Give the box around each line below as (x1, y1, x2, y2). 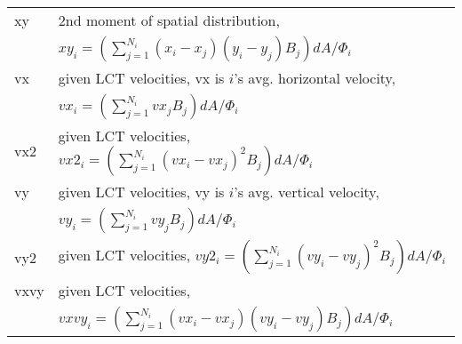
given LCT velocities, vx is (58, 68, 225, 88)
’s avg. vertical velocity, (234, 181, 379, 202)
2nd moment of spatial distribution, (58, 10, 280, 30)
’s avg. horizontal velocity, (234, 68, 396, 88)
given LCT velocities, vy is (58, 181, 225, 202)
